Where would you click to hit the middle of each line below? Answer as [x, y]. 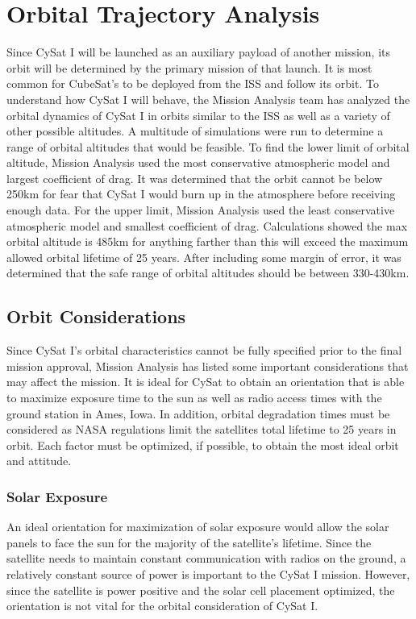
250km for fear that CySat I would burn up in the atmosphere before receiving [201, 194]
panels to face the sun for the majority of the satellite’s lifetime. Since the [189, 542]
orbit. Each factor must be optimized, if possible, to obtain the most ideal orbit [203, 445]
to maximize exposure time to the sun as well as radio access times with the [194, 398]
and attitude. [39, 461]
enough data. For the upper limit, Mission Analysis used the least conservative [201, 210]
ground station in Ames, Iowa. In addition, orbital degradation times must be [198, 413]
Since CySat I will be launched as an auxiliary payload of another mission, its [199, 52]
